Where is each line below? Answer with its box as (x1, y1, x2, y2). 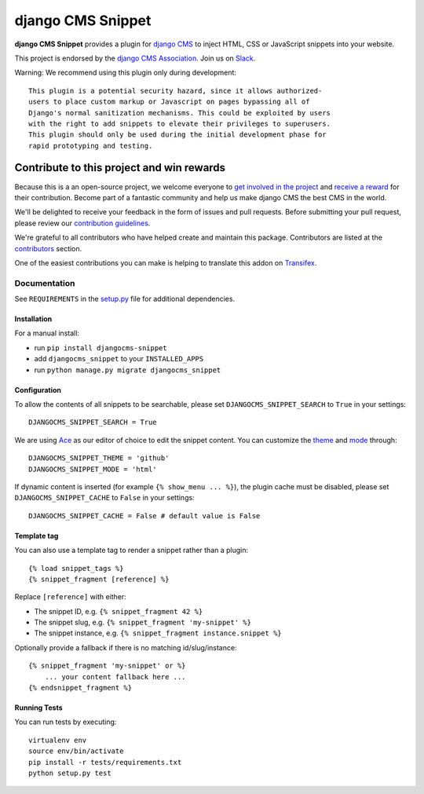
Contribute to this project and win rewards (14, 161, 226, 174)
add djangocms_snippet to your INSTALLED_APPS (34, 354, 204, 364)
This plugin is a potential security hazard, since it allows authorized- (28, 86, 323, 95)
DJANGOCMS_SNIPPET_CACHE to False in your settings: (14, 493, 196, 503)
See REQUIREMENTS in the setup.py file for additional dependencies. (14, 295, 236, 304)
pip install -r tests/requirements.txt (28, 758, 182, 767)
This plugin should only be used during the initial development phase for (28, 130, 327, 139)
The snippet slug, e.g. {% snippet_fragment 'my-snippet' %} (34, 617, 251, 628)
